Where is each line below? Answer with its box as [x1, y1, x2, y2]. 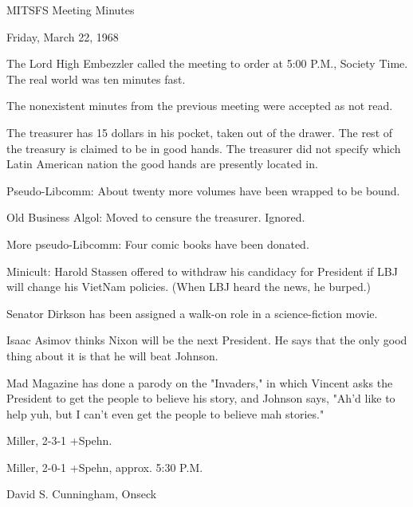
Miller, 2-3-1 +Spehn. [6, 432, 112, 449]
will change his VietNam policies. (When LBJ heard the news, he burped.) [6, 278, 372, 295]
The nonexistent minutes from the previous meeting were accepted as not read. [6, 97, 393, 114]
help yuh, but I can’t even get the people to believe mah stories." [6, 405, 324, 422]
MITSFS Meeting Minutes [6, 2, 135, 18]
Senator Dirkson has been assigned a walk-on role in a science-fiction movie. [6, 305, 378, 321]
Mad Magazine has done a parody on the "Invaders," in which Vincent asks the [6, 374, 393, 391]
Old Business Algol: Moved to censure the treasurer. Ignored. [6, 209, 305, 226]
